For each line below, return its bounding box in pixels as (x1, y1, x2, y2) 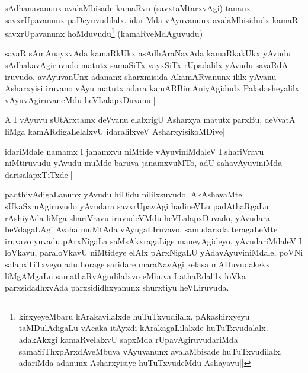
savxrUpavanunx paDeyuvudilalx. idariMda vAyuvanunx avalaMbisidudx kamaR (5, 13, 299, 25)
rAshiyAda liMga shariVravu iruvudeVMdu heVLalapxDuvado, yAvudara (5, 211, 271, 224)
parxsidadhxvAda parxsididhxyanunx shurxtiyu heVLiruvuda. (5, 281, 229, 294)
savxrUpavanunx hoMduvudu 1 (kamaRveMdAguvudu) (5, 25, 203, 39)
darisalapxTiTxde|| (5, 168, 73, 180)
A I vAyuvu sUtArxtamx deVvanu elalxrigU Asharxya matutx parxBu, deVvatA (5, 113, 296, 126)
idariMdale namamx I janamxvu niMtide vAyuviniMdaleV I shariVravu (5, 145, 264, 157)
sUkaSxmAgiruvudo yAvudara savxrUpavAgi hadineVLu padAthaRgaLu (5, 199, 269, 212)
